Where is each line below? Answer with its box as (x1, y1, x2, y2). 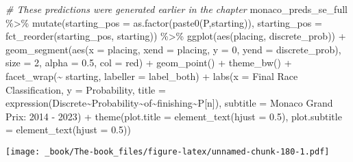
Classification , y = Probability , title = (5, 82, 166, 96)
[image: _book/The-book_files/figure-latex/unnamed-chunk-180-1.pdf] (5, 146, 330, 157)
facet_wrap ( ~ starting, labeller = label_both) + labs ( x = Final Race (5, 68, 298, 83)
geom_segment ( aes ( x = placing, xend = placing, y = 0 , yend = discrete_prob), (5, 42, 341, 56)
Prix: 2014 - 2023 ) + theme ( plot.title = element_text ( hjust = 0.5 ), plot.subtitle (5, 109, 342, 123)
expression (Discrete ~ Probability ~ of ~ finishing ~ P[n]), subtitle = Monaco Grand (5, 96, 333, 110)
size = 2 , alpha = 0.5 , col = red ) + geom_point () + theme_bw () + (5, 55, 292, 70)
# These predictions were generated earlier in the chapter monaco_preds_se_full (5, 2, 348, 16)
